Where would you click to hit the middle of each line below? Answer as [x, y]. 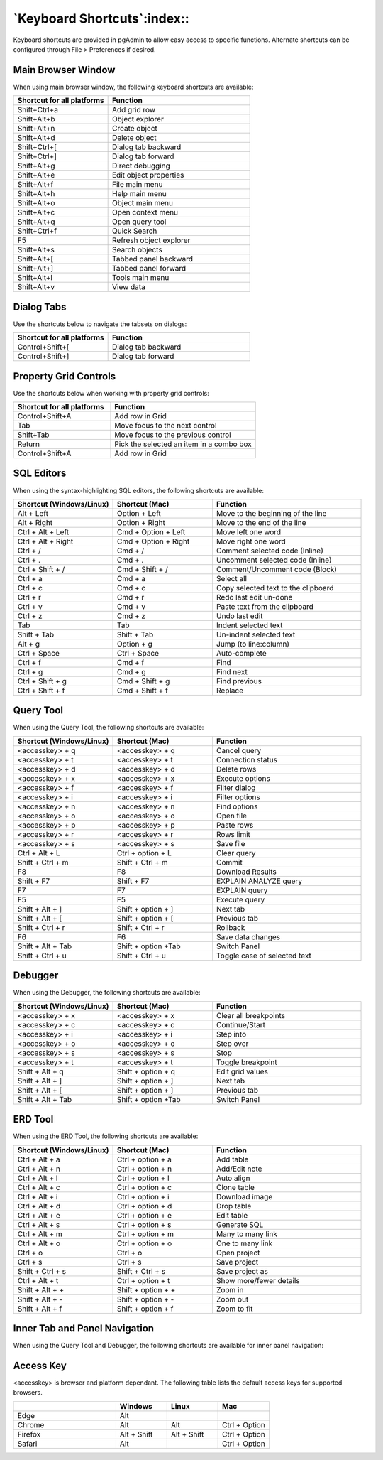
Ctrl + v [30, 606]
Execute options [244, 778]
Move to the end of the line [261, 522]
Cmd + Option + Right [154, 541]
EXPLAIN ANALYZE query [260, 881]
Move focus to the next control [166, 426]
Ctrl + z [30, 616]
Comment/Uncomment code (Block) [277, 569]
